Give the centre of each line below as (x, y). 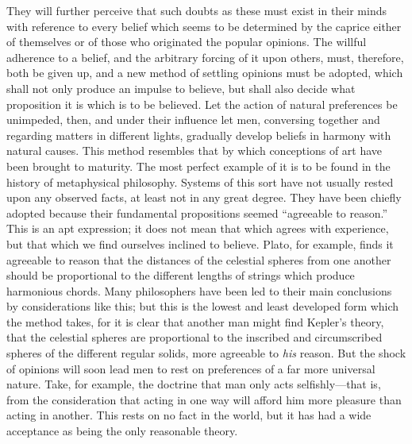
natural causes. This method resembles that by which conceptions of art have (194, 151)
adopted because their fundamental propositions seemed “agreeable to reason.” (197, 212)
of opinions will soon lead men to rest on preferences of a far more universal (191, 368)
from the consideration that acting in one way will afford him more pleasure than (204, 399)
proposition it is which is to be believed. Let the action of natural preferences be (202, 104)
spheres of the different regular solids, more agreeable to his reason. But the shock (206, 353)
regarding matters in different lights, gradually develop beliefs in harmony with (199, 135)
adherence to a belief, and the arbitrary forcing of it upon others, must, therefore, (205, 57)
